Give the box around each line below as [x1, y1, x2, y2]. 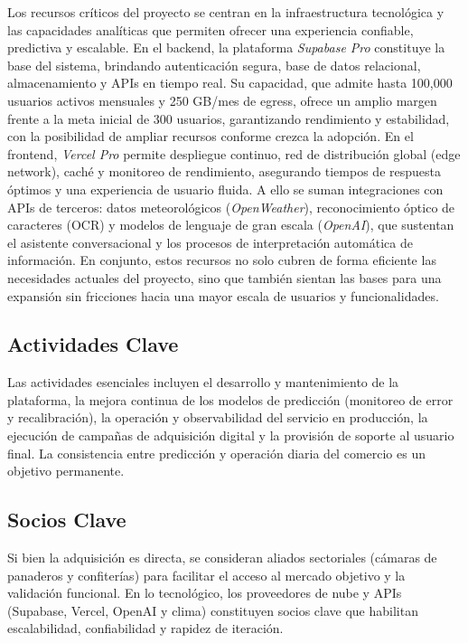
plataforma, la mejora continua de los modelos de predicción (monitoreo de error [7, 390, 454, 409]
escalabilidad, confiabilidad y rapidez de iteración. [7, 619, 284, 638]
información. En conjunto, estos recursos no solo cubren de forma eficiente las [7, 251, 436, 269]
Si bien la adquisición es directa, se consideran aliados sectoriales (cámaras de [7, 548, 437, 567]
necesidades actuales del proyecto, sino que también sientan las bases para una [7, 268, 442, 287]
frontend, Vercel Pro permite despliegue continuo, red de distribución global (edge [7, 144, 461, 163]
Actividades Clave [7, 330, 179, 358]
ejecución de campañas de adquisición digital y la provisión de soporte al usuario [7, 426, 454, 445]
